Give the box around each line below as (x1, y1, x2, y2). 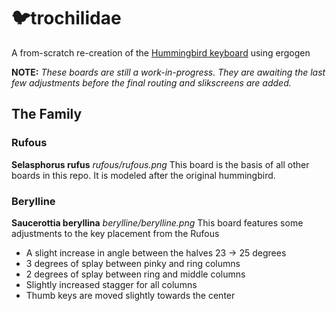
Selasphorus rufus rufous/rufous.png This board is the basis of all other (11, 158, 310, 170)
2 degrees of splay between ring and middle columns (25, 268, 246, 280)
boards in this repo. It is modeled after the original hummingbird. (11, 169, 276, 181)
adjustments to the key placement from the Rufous (11, 227, 220, 239)
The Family (11, 106, 83, 123)
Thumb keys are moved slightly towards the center (25, 289, 236, 301)
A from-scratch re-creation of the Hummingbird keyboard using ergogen (11, 46, 311, 59)
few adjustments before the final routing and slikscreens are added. (11, 76, 292, 89)
